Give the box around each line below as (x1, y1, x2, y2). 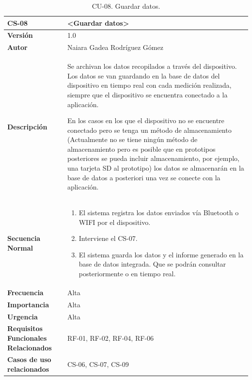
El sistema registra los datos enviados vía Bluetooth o (79, 207, 239, 218)
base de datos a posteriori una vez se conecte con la (67, 172, 220, 182)
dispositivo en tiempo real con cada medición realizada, (67, 80, 232, 90)
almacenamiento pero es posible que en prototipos (67, 143, 216, 154)
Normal (7, 242, 33, 253)
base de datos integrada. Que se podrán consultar (79, 259, 226, 269)
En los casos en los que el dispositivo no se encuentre (67, 115, 224, 126)
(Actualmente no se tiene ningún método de (67, 134, 198, 144)
